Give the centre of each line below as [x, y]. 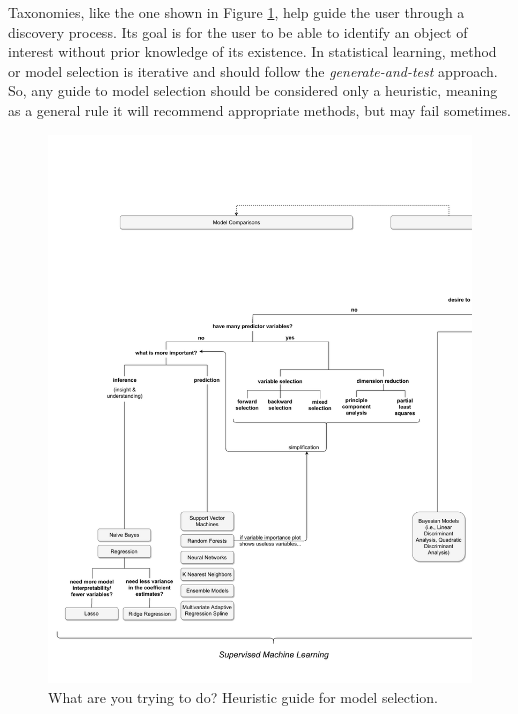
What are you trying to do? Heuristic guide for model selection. [243, 697]
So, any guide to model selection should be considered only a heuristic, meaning [253, 90]
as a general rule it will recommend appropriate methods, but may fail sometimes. [259, 109]
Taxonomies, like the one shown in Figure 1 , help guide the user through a [236, 12]
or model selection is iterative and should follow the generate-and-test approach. [253, 70]
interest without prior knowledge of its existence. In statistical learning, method [252, 51]
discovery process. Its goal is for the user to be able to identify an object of [238, 31]
